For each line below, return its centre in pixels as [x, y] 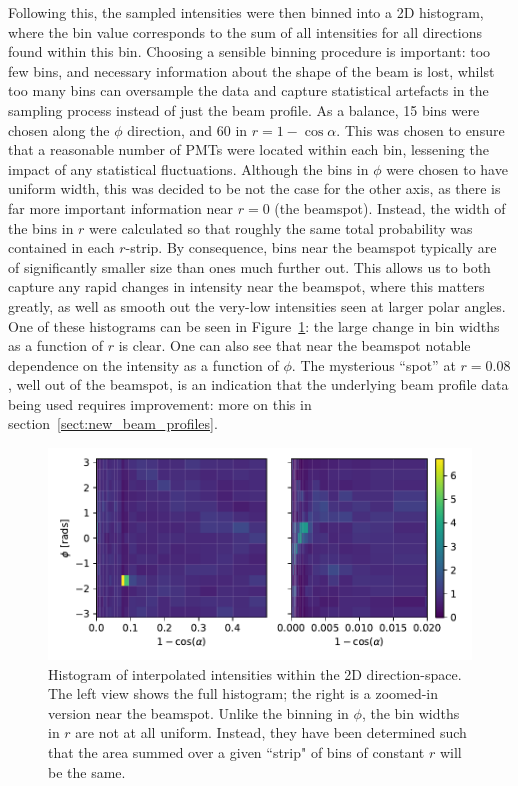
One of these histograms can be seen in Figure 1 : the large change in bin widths [254, 325]
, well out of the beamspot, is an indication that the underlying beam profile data [258, 384]
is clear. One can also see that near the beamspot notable [294, 345]
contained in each [61, 247]
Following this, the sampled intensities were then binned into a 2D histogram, [246, 12]
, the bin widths [410, 712]
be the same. [87, 771]
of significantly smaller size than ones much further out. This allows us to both [249, 266]
